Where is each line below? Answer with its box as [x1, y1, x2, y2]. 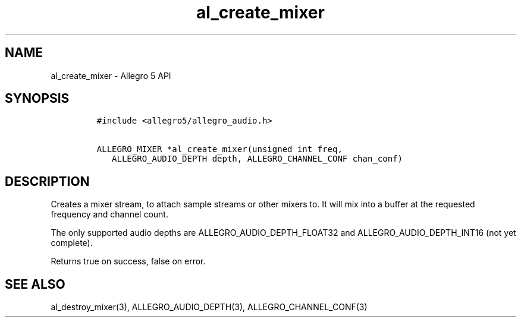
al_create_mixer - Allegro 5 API [51, 70, 171, 81]
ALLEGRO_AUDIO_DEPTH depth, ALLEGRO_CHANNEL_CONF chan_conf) [112, 154, 403, 164]
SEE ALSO [5, 276, 65, 292]
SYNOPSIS [5, 91, 70, 106]
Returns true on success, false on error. [51, 256, 206, 267]
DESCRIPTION [5, 173, 90, 189]
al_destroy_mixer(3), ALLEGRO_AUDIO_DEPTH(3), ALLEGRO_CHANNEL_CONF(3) [51, 302, 368, 312]
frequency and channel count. [51, 209, 168, 220]
